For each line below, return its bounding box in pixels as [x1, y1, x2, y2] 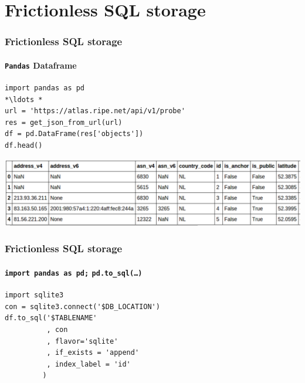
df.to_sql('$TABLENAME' [5, 314, 97, 323]
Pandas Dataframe [5, 59, 77, 71]
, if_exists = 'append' [46, 348, 140, 357]
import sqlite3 [5, 291, 64, 300]
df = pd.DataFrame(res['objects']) [5, 130, 144, 138]
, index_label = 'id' [46, 360, 131, 368]
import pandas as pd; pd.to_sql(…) [5, 269, 143, 277]
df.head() [5, 141, 43, 150]
